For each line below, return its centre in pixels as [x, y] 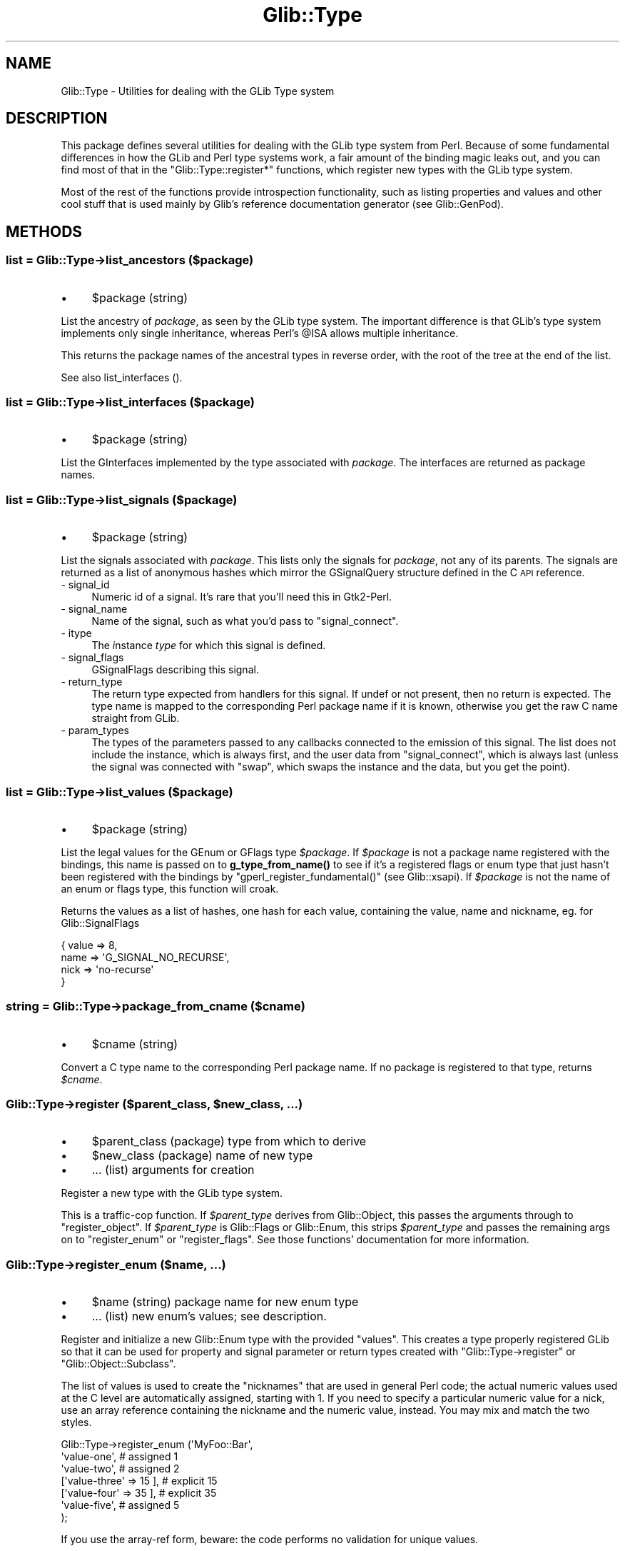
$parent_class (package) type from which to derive [229, 1141]
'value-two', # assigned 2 [120, 1469]
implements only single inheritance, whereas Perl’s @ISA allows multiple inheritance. [260, 333]
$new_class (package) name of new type [202, 1156]
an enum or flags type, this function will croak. [170, 888]
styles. [76, 1422]
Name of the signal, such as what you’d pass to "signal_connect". [245, 621]
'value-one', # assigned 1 [120, 1457]
